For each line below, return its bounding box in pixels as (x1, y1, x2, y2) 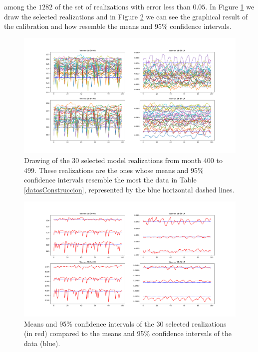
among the (4, 1, 36, 11)
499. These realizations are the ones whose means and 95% (24, 165, 204, 175)
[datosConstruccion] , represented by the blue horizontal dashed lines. (24, 184, 235, 194)
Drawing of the (24, 155, 70, 165)
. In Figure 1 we (205, 1, 255, 11)
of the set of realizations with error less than (54, 1, 191, 11)
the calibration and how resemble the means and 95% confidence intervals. (4, 21, 232, 31)
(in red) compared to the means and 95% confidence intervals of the (24, 328, 232, 339)
